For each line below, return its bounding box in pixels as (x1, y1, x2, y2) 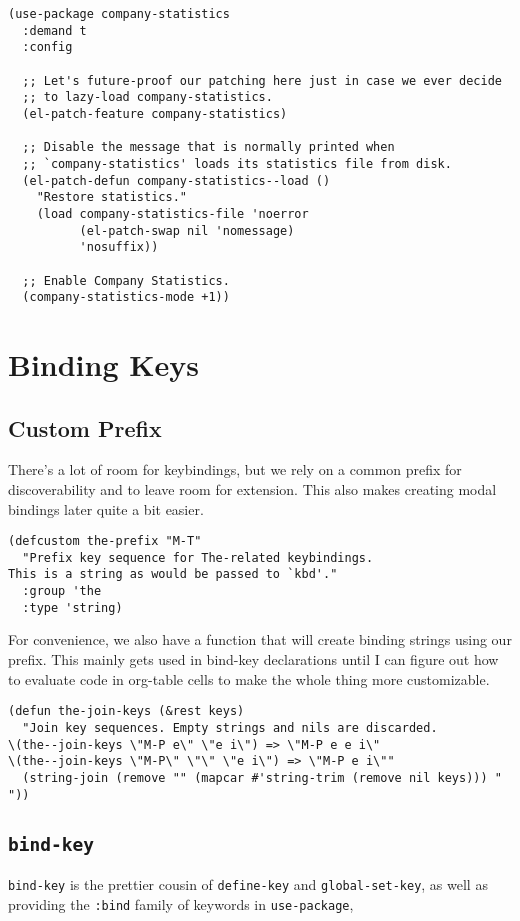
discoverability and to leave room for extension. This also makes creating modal (8, 478, 497, 499)
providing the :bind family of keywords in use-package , (8, 893, 354, 914)
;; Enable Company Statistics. (22, 273, 230, 288)
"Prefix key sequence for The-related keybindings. (22, 550, 374, 565)
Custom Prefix (8, 412, 162, 443)
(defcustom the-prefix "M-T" (8, 534, 202, 549)
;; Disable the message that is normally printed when (22, 140, 395, 155)
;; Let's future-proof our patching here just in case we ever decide (22, 73, 502, 88)
